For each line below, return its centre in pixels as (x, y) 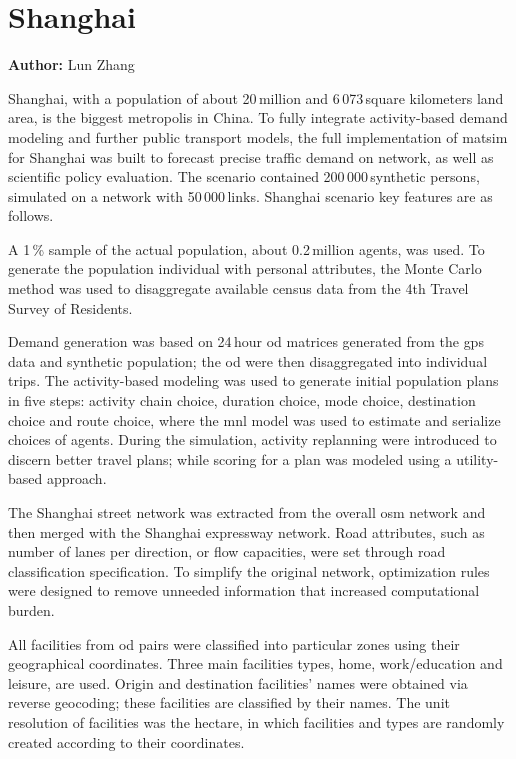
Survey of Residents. (70, 307)
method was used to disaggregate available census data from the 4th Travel (238, 288)
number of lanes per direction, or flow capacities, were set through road (227, 551)
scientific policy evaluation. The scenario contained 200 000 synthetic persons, (244, 176)
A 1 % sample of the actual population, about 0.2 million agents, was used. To (246, 248)
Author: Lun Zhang (71, 64)
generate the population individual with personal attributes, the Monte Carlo (245, 268)
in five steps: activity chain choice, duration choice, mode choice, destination (242, 400)
